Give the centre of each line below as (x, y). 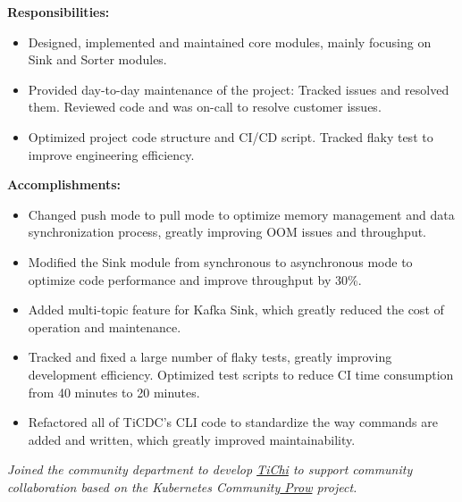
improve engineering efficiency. (111, 154)
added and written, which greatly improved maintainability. (192, 439)
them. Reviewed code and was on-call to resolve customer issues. (205, 107)
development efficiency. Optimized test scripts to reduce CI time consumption (241, 374)
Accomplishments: (64, 184)
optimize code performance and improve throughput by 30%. (195, 279)
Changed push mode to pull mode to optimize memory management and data (241, 214)
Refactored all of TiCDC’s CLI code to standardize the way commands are (233, 422)
